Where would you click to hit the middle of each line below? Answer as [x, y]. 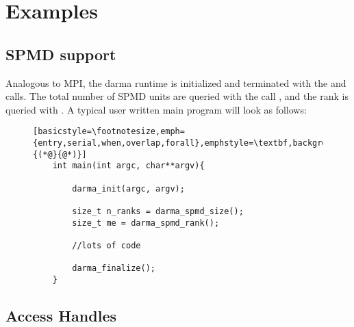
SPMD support [61, 54]
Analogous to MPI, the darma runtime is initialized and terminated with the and [176, 82]
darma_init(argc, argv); [128, 188]
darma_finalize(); [114, 269]
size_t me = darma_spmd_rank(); [146, 223]
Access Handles [61, 315]
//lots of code [106, 245]
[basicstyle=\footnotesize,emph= [109, 132]
